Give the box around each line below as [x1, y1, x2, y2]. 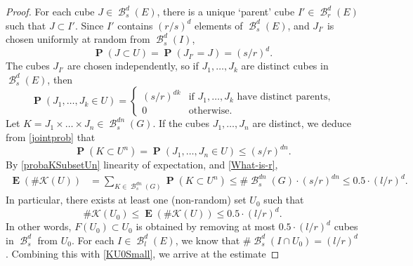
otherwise [188, 106, 230, 117]
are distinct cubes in [241, 58, 329, 73]
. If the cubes [152, 116, 209, 131]
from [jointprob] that [6, 130, 96, 145]
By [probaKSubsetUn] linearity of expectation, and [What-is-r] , [6, 157, 278, 172]
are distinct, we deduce [252, 116, 351, 131]
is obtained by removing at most [136, 219, 275, 234]
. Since [74, 18, 104, 32]
